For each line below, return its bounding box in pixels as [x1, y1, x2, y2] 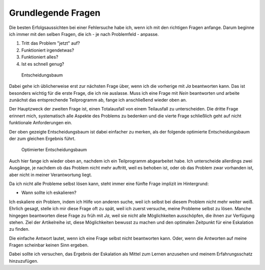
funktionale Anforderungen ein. [9, 120, 72, 126]
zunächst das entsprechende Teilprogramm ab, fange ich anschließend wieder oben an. [9, 97, 187, 103]
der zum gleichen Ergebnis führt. [9, 135, 76, 142]
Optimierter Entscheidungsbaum [21, 147, 87, 153]
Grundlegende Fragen [9, 7, 101, 18]
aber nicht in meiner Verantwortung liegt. [9, 172, 92, 178]
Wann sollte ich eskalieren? [21, 189, 77, 196]
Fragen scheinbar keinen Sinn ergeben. [9, 242, 89, 248]
